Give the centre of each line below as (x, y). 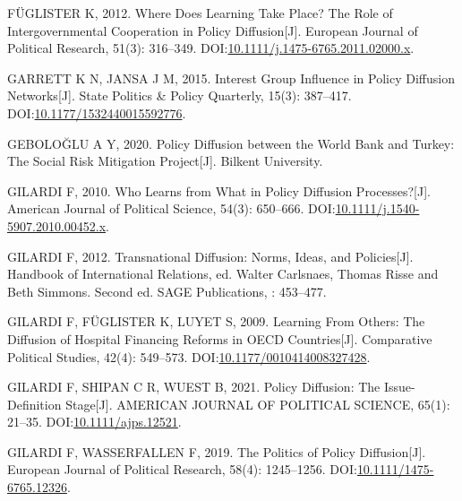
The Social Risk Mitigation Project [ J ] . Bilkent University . (165, 161)
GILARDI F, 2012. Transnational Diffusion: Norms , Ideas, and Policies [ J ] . (210, 256)
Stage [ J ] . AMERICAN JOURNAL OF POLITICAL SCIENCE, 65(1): (258, 404)
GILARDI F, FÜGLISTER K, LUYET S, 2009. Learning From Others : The (216, 321)
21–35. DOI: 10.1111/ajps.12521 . (94, 422)
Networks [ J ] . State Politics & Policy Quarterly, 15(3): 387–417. (180, 95)
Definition (34, 404)
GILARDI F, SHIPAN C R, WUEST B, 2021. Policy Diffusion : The (194, 387)
